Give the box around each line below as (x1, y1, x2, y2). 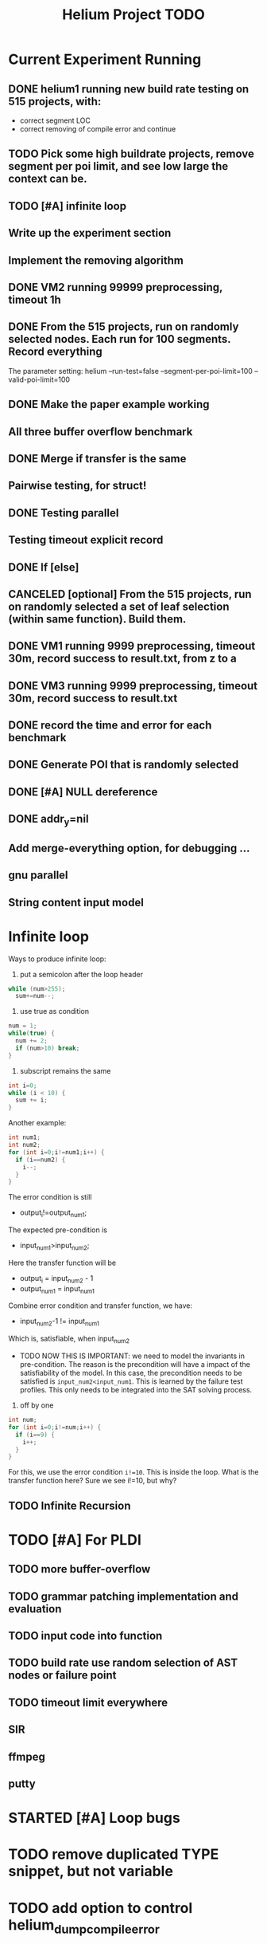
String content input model (8, 895, 145, 909)
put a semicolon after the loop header (19, 969, 144, 979)
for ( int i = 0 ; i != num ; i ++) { (8, 1423, 102, 1431)
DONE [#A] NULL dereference (8, 785, 158, 799)
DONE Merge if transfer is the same (8, 452, 187, 465)
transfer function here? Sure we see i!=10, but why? (8, 1476, 177, 1486)
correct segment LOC (19, 116, 91, 125)
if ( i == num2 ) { (15, 1156, 66, 1164)
